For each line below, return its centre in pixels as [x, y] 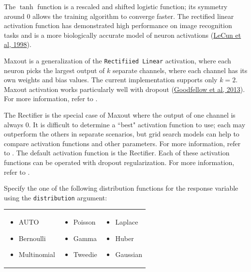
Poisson [84, 222]
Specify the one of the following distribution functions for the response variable [121, 188]
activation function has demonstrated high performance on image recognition [118, 25]
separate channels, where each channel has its [180, 70]
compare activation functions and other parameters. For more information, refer [122, 143]
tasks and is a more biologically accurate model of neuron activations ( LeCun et [123, 35]
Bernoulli [32, 238]
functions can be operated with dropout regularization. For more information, [119, 162]
